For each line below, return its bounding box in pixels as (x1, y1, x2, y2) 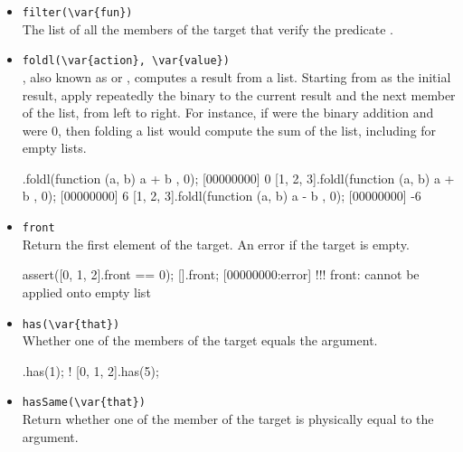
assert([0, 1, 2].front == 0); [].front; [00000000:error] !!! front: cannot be (22, 265, 420, 284)
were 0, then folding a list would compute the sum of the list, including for (22, 120, 437, 139)
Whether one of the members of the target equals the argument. (22, 331, 378, 350)
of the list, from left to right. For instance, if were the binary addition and (22, 103, 434, 122)
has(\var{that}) (22, 317, 120, 331)
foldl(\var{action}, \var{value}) (22, 54, 230, 68)
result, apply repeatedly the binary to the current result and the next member (22, 85, 456, 104)
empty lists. (22, 138, 87, 157)
